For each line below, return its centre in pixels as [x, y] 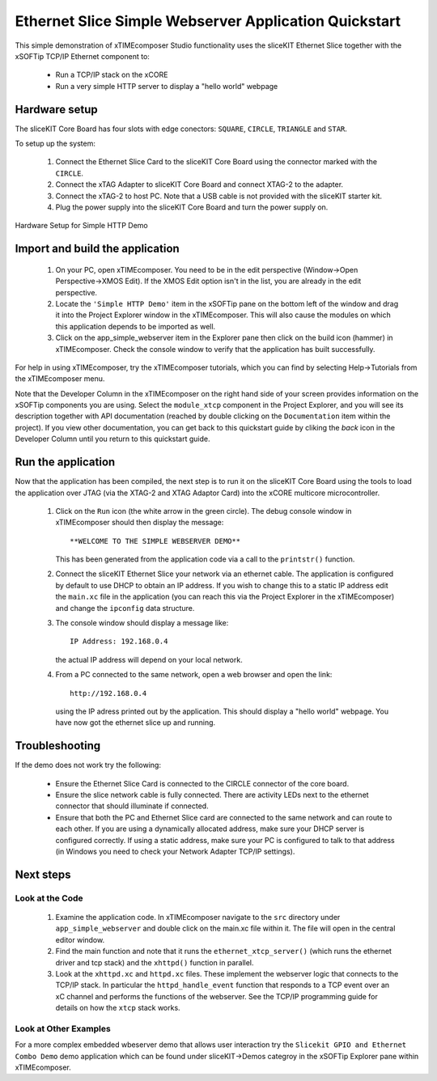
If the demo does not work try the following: [88, 765]
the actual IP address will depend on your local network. [149, 659]
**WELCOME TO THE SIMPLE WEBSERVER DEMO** [155, 541]
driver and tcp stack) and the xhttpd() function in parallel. [155, 962]
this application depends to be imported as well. [136, 326]
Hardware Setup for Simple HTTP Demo [82, 226]
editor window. [80, 939]
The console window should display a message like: [142, 623]
